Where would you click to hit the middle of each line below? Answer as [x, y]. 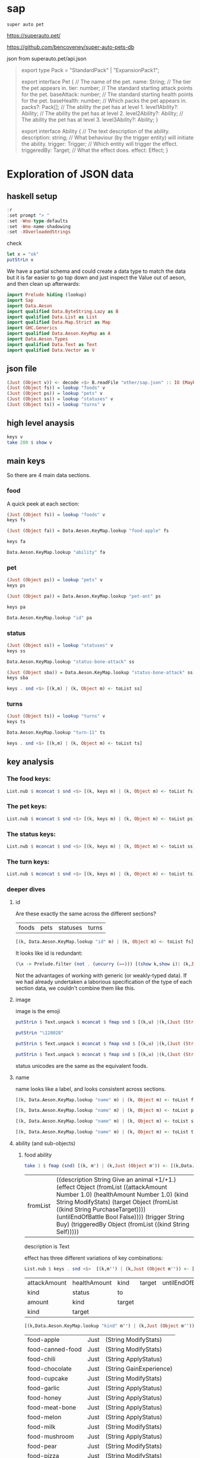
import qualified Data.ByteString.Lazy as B [63, 311]
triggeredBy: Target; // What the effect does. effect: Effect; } [95, 150]
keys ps [16, 585]
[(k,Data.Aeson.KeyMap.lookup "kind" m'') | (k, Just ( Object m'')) [109, 1326]
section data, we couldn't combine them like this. [75, 988]
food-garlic [43, 1388]
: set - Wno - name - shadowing [39, 226]
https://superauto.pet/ [34, 35]
